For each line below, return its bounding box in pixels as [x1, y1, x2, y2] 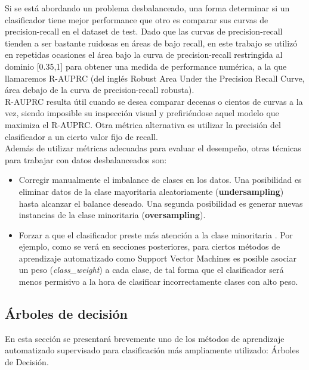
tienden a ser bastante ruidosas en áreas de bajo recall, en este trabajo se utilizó [5, 36, 298, 49]
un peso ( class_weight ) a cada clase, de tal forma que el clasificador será [18, 263, 284, 276]
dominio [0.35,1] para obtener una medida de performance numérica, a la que [5, 60, 287, 72]
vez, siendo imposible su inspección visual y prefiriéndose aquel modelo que [5, 107, 279, 119]
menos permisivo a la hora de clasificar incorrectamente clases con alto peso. [18, 275, 298, 288]
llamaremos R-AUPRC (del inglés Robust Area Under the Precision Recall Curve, [5, 71, 305, 84]
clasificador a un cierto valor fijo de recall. [5, 130, 158, 142]
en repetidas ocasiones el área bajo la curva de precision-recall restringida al [5, 48, 283, 61]
